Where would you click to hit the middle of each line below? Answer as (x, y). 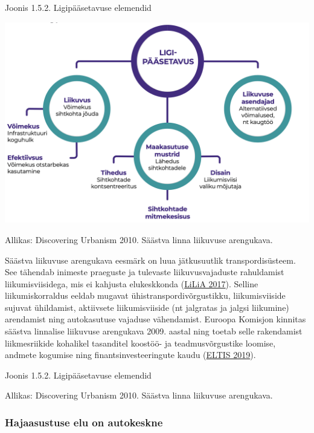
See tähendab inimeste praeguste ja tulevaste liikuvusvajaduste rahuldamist (145, 272)
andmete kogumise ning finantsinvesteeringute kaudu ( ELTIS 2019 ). (130, 355)
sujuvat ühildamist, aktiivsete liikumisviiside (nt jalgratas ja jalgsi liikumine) (147, 307)
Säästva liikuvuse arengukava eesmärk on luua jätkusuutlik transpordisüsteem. (150, 260)
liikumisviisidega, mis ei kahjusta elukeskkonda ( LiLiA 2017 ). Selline (132, 283)
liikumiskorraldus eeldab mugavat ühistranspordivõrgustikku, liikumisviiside (145, 295)
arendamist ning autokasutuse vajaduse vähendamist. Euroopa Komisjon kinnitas (155, 319)
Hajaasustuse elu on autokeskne (84, 422)
